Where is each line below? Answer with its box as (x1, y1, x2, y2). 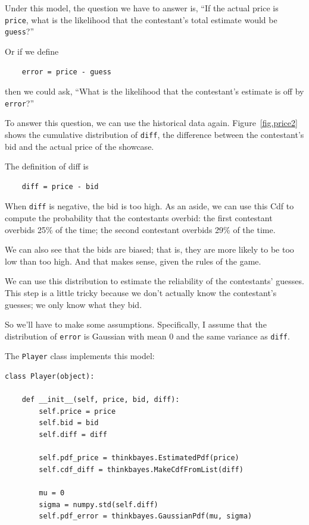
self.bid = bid (39, 419, 99, 427)
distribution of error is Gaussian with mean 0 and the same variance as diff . (5, 329, 290, 342)
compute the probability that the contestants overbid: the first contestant (5, 212, 273, 224)
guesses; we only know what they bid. (5, 298, 142, 310)
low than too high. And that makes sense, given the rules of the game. (5, 254, 261, 267)
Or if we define (5, 45, 59, 57)
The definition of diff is (5, 160, 89, 172)
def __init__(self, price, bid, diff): (21, 395, 180, 404)
